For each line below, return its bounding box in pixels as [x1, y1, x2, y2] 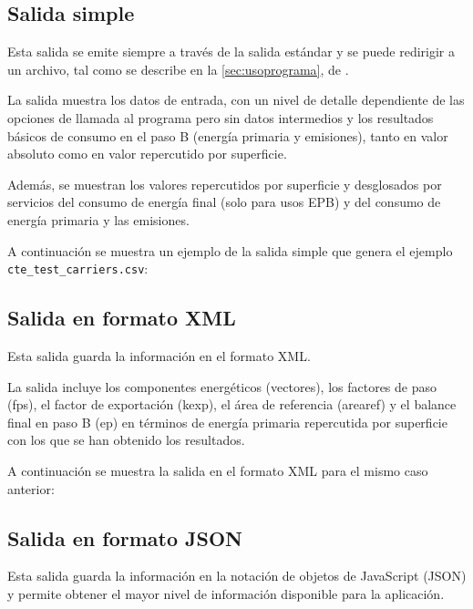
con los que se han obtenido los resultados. [7, 430, 245, 449]
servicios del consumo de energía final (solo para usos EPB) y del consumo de [7, 192, 441, 212]
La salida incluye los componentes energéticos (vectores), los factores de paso [7, 377, 437, 396]
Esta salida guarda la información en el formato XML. [7, 346, 311, 365]
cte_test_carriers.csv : [7, 259, 149, 278]
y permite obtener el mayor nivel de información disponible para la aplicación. [7, 583, 445, 603]
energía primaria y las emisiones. [7, 210, 190, 229]
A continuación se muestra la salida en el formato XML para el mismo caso [7, 460, 428, 480]
